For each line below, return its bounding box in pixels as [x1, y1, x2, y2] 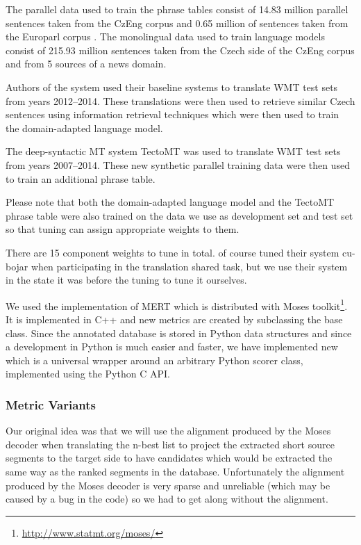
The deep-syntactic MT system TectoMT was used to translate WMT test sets [6, 144, 341, 158]
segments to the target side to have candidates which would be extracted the [6, 450, 333, 465]
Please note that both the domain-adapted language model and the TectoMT [6, 195, 335, 209]
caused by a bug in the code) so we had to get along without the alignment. [6, 491, 328, 506]
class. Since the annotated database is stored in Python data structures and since [6, 325, 352, 340]
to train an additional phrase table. [6, 171, 156, 186]
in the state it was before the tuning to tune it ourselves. [6, 272, 247, 287]
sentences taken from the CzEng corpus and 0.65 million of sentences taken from [6, 15, 349, 30]
